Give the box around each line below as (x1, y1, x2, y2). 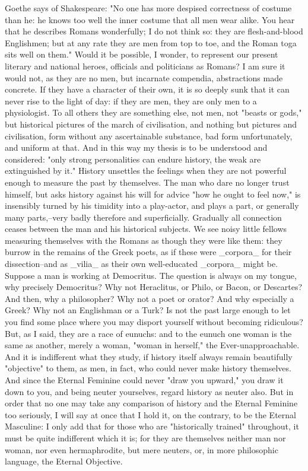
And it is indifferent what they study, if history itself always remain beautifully (5, 350, 293, 362)
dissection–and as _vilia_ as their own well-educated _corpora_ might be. (5, 257, 278, 270)
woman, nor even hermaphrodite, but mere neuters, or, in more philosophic (5, 443, 278, 456)
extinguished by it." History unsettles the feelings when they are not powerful (5, 164, 287, 177)
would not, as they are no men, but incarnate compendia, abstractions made (5, 71, 283, 84)
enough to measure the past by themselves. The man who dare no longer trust (5, 176, 290, 188)
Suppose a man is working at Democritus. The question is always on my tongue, (5, 269, 297, 281)
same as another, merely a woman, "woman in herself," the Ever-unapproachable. (5, 339, 300, 351)
